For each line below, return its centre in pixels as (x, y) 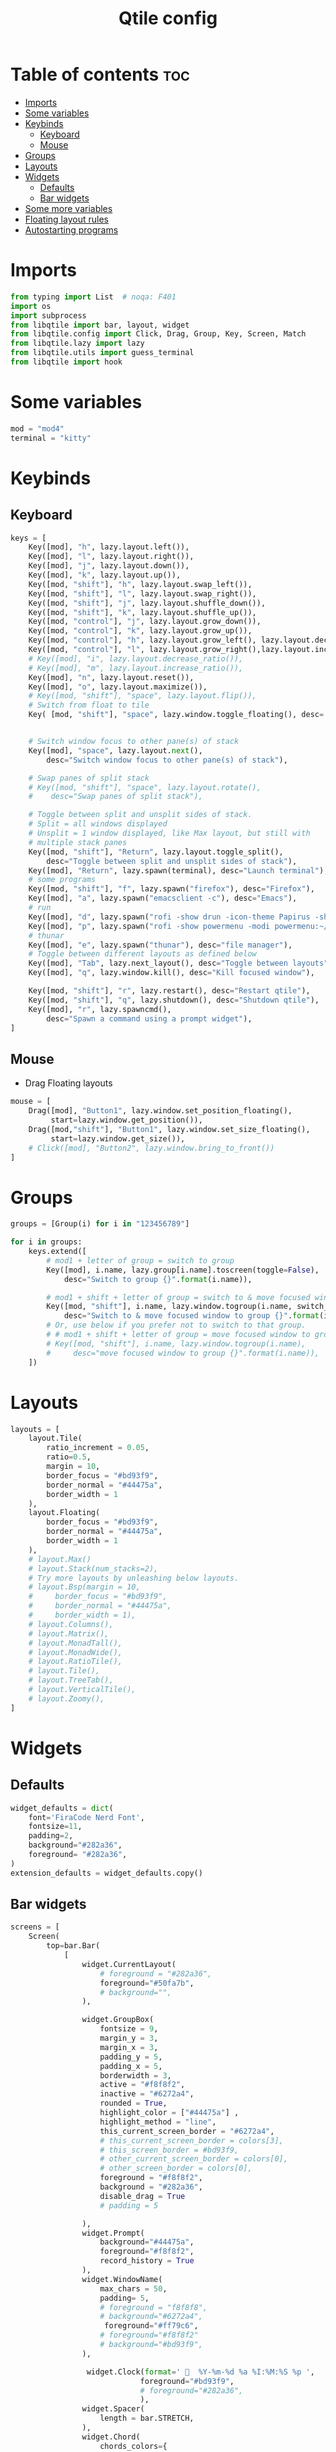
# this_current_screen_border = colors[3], (191, 2140)
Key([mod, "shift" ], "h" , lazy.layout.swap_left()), (140, 584)
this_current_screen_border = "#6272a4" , (187, 2131)
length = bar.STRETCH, (147, 2418)
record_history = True (147, 2261)
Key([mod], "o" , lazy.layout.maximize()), (118, 687)
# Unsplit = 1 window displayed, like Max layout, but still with (169, 833)
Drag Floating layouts (68, 1083)
